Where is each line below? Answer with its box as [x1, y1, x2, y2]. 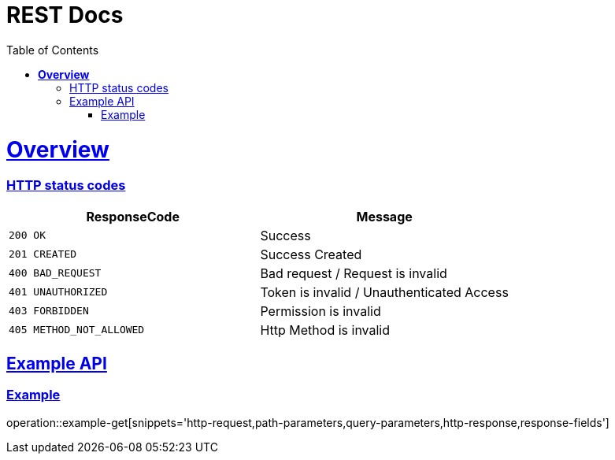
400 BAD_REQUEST [9, 267, 102, 280]
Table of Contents [6, 43, 99, 57]
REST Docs [6, 2, 124, 28]
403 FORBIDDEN [9, 305, 89, 317]
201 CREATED [9, 248, 77, 261]
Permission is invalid [260, 302, 381, 319]
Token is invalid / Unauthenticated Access [260, 284, 509, 300]
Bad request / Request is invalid [260, 265, 447, 281]
